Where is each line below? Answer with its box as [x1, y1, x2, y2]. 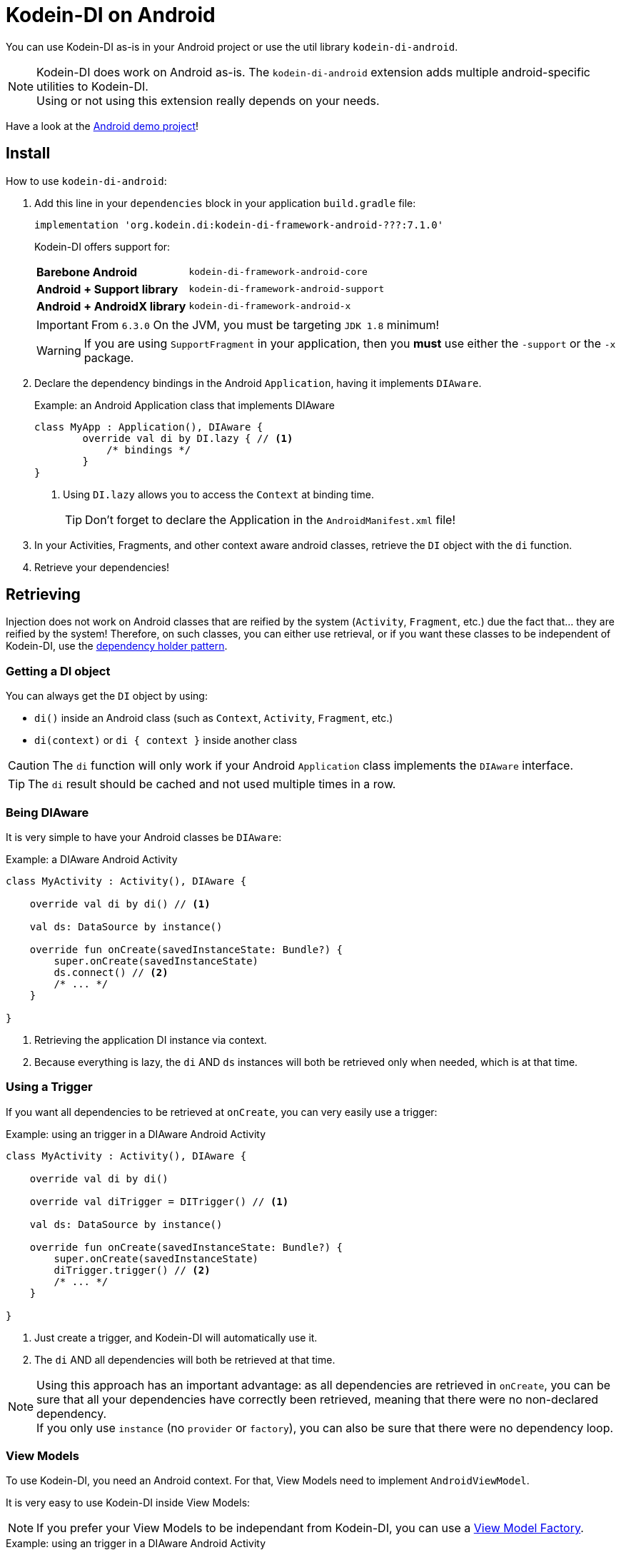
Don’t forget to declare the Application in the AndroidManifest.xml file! [85, 512, 455, 527]
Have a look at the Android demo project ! [6, 119, 199, 132]
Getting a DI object [6, 663, 111, 678]
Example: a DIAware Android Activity [6, 852, 178, 865]
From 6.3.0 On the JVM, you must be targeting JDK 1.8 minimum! [91, 317, 440, 332]
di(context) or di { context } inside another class [34, 734, 298, 747]
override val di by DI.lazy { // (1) [82, 432, 293, 444]
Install [6, 144, 51, 163]
